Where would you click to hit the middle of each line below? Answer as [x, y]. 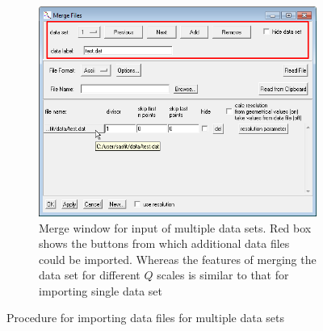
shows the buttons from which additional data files [164, 243]
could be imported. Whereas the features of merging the [178, 259]
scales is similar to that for [223, 275]
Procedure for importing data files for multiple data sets [146, 318]
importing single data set [101, 290]
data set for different [90, 275]
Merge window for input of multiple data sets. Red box [175, 227]
